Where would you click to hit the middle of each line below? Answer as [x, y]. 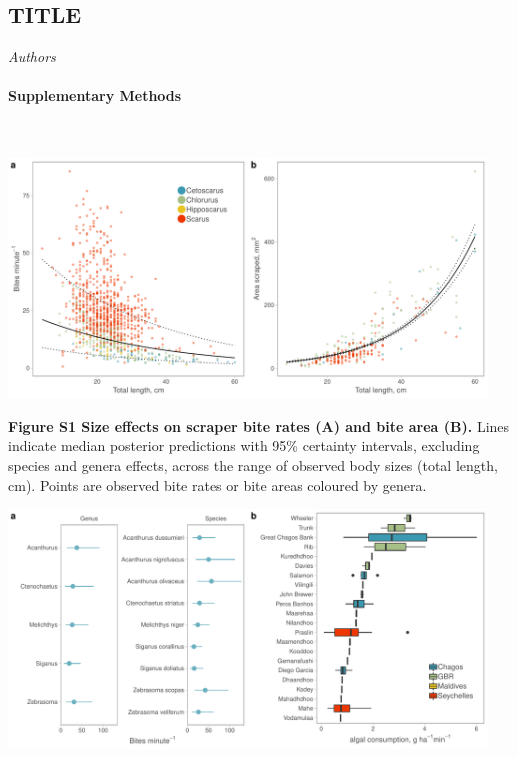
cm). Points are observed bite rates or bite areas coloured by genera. [217, 484]
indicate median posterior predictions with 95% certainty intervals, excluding [244, 445]
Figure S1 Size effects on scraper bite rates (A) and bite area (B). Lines [259, 425]
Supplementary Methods [95, 95]
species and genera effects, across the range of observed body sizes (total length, [253, 464]
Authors [32, 56]
